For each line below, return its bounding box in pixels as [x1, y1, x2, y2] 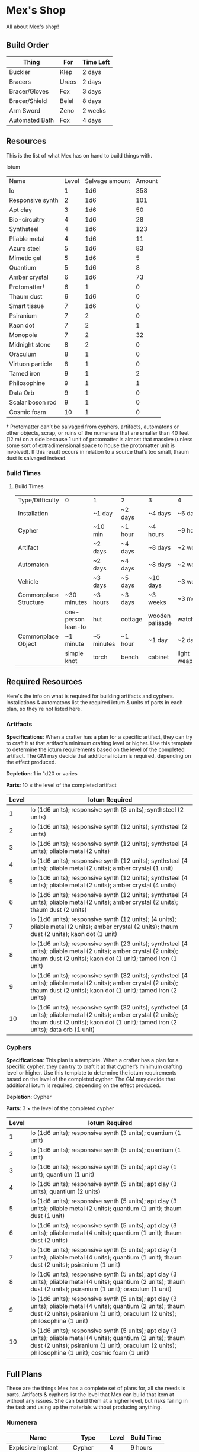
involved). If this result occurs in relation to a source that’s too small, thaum [6, 448, 190, 455]
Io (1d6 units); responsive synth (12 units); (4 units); [30, 915, 176, 923]
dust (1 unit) [30, 1212, 65, 1220]
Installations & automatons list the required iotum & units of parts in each [6, 698, 183, 706]
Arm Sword [9, 106, 40, 114]
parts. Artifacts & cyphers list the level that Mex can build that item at [6, 1391, 175, 1398]
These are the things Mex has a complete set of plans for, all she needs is [6, 1384, 186, 1392]
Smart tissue [9, 302, 44, 310]
